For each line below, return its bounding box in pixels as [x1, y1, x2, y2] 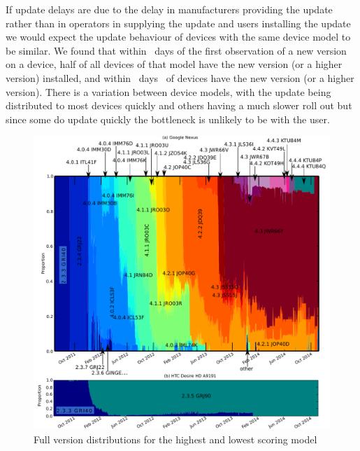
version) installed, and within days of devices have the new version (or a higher [6, 70, 354, 85]
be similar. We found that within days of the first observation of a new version [6, 43, 347, 57]
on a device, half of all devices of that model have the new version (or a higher [6, 57, 343, 71]
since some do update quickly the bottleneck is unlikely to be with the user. [6, 111, 330, 126]
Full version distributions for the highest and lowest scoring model [34, 431, 317, 446]
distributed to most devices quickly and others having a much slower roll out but [6, 98, 352, 113]
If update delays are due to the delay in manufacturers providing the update [6, 2, 333, 16]
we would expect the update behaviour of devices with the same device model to [6, 29, 351, 44]
